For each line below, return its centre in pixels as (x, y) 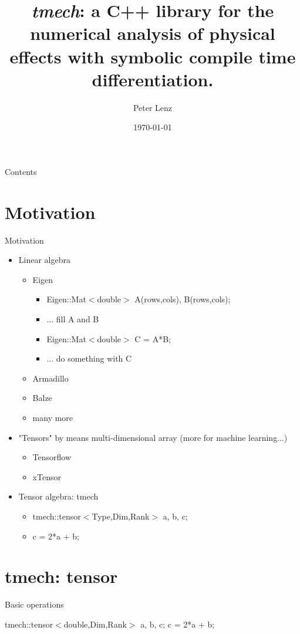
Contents (21, 171)
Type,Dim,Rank (121, 516)
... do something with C (89, 358)
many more (53, 417)
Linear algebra (44, 260)
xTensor (47, 476)
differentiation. (153, 79)
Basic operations (34, 604)
